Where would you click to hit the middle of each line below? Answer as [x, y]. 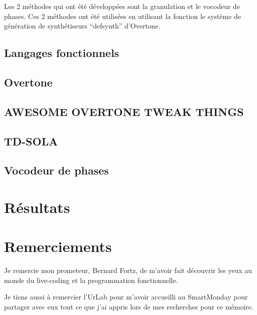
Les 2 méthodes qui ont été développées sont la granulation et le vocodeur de [122, 6]
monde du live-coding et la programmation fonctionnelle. [91, 280]
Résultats [37, 207]
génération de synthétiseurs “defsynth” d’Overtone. [82, 26]
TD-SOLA [31, 141]
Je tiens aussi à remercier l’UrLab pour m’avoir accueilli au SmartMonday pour [126, 297]
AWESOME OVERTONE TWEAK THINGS [124, 111]
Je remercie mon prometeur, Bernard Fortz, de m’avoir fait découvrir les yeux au [128, 270]
